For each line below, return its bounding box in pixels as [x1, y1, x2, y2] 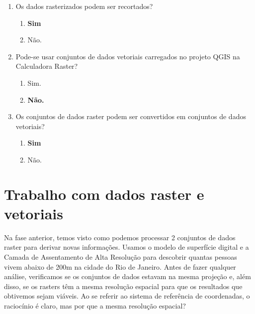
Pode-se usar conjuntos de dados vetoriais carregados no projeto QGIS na [15, 51, 240, 61]
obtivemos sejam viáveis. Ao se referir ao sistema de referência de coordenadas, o [4, 291, 250, 301]
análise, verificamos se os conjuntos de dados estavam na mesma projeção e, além [4, 271, 251, 282]
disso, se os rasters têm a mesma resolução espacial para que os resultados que [4, 281, 243, 291]
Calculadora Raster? [15, 61, 78, 71]
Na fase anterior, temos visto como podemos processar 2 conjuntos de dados [4, 232, 236, 242]
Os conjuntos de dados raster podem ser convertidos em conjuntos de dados [15, 111, 246, 122]
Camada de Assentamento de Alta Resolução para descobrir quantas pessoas [4, 252, 237, 262]
